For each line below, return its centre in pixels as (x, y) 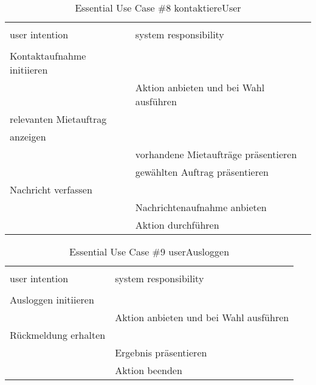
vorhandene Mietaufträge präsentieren (216, 154)
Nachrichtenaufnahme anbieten (201, 207)
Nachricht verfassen (51, 189)
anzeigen (28, 137)
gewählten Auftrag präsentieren (202, 172)
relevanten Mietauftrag (58, 119)
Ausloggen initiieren (52, 300)
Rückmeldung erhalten (58, 335)
